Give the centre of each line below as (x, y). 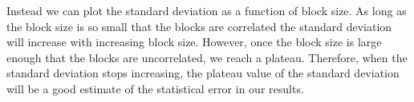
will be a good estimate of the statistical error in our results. (155, 88)
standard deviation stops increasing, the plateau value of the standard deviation (203, 73)
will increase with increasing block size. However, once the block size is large (194, 42)
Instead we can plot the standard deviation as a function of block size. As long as (207, 10)
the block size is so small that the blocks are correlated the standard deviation (199, 26)
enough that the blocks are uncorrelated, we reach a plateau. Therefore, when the (207, 57)
